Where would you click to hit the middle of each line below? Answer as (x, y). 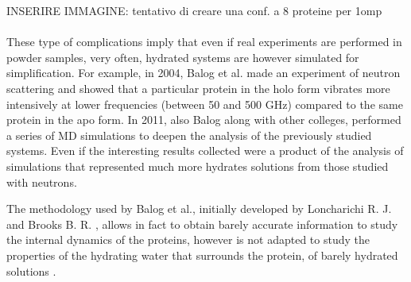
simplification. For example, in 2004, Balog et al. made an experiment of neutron (204, 73)
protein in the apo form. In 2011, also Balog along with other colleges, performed (204, 120)
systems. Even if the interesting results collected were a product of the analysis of (205, 151)
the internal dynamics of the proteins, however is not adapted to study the (188, 240)
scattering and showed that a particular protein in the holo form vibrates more (198, 88)
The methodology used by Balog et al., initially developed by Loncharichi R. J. (199, 209)
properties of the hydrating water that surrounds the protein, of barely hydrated (202, 255)
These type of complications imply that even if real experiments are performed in (204, 42)
